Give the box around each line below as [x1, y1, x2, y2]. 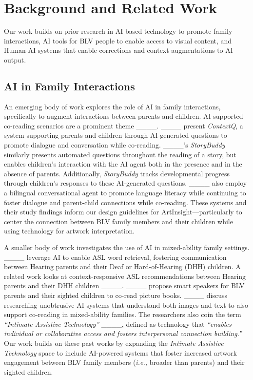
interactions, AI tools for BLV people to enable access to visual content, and [4, 35, 232, 45]
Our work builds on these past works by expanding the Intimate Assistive [4, 338, 224, 348]
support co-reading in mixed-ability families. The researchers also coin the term [4, 309, 241, 319]
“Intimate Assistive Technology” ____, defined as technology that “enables [4, 318, 232, 329]
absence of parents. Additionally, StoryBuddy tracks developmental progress [4, 168, 230, 178]
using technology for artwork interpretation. [4, 226, 135, 236]
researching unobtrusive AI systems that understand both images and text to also [4, 299, 248, 310]
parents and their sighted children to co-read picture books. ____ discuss [4, 290, 227, 300]
